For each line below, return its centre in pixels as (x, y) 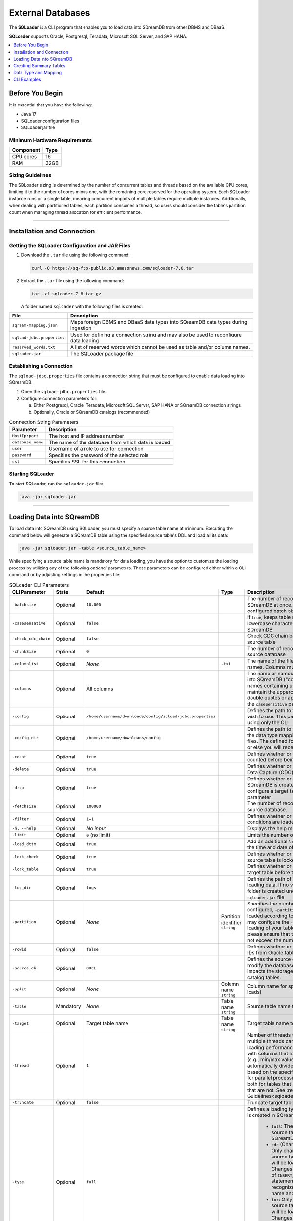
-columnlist (25, 664)
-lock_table (25, 869)
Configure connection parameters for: (59, 399)
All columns (100, 689)
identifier (231, 923)
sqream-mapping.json (35, 325)
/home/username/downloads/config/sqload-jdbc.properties (151, 716)
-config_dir (25, 738)
